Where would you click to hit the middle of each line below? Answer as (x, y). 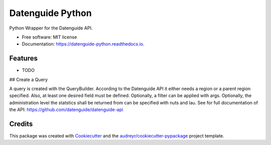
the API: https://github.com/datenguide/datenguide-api (66, 109)
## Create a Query (28, 79)
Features (23, 58)
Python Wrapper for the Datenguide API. (51, 28)
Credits (21, 124)
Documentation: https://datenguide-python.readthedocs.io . (83, 44)
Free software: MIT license (49, 37)
